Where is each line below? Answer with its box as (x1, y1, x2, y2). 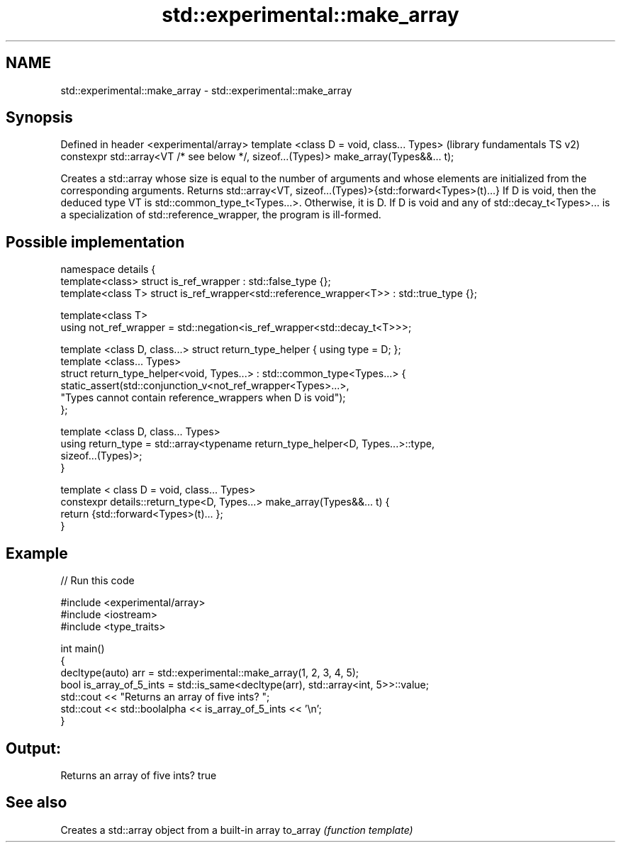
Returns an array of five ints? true (60, 769, 217, 781)
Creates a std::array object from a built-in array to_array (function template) (60, 823, 413, 836)
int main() (60, 642, 105, 655)
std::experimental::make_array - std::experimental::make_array (60, 84, 352, 96)
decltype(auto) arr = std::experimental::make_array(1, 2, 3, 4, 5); (60, 666, 359, 679)
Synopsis (6, 108, 73, 127)
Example (6, 544, 68, 562)
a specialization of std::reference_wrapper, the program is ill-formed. (60, 208, 381, 221)
